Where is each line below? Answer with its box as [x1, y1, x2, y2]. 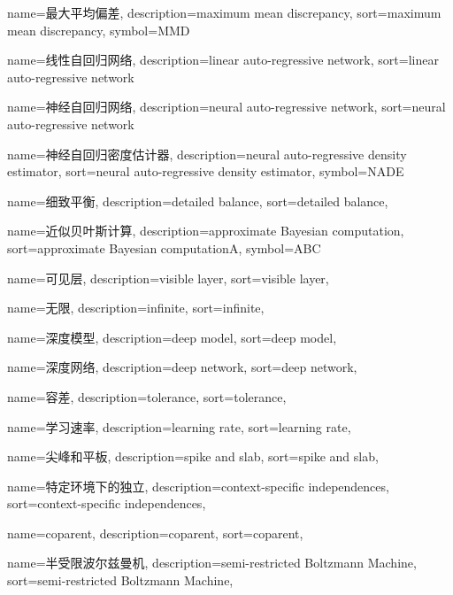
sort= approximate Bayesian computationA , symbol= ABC [7, 238, 321, 257]
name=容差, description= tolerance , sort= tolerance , [7, 387, 287, 406]
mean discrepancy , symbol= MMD [7, 20, 190, 39]
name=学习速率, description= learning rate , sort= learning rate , [7, 417, 351, 436]
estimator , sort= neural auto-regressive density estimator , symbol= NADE [7, 162, 404, 181]
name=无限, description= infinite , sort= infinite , [7, 298, 265, 317]
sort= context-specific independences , [7, 494, 206, 513]
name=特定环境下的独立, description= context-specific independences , [7, 476, 389, 495]
